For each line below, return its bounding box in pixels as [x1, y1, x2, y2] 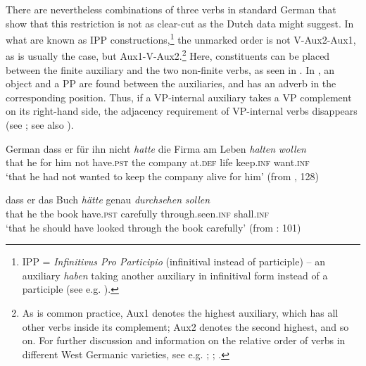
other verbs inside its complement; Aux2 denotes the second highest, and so [22, 319, 349, 334]
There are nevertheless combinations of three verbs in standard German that [6, 2, 336, 16]
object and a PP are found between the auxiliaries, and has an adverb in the [6, 76, 336, 91]
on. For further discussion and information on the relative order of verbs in [22, 333, 346, 348]
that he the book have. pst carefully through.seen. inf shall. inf [6, 206, 270, 221]
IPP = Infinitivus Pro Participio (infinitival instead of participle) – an [22, 254, 325, 269]
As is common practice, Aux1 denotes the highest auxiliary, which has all [22, 305, 339, 320]
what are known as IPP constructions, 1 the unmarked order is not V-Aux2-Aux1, [6, 30, 356, 46]
